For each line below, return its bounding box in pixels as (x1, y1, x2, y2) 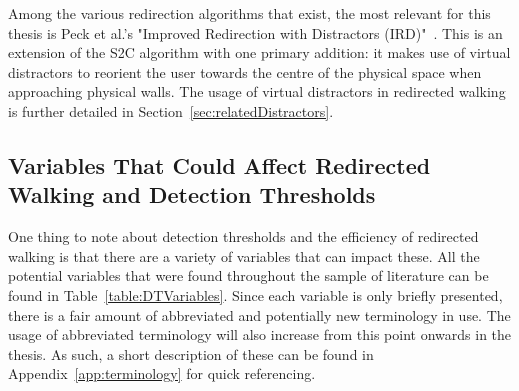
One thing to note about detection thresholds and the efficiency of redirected (8, 226, 479, 247)
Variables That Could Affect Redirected (8, 149, 431, 180)
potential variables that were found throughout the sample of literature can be (8, 265, 489, 286)
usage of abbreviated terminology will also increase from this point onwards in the (8, 324, 512, 345)
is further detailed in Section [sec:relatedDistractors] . (8, 100, 334, 121)
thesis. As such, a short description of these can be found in (8, 343, 374, 364)
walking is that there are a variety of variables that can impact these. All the (8, 245, 480, 266)
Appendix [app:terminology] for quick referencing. (8, 363, 316, 384)
